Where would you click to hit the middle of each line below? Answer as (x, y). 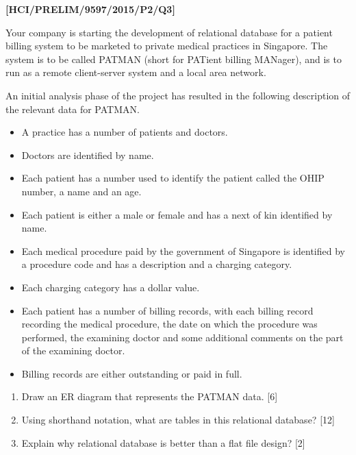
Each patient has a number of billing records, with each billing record (167, 310)
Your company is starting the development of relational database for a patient (169, 32)
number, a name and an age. (81, 191)
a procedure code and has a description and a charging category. (157, 264)
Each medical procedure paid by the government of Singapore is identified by (183, 250)
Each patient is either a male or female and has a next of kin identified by (177, 214)
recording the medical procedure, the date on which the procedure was (169, 324)
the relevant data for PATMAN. (73, 109)
